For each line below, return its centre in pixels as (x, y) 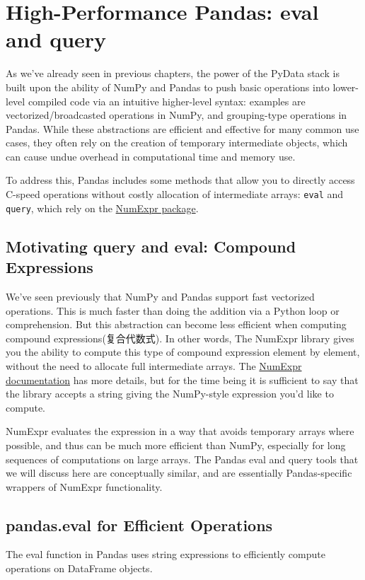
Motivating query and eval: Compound (151, 246)
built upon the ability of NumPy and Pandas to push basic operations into (168, 87)
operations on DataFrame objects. (79, 568)
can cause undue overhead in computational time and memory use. (151, 156)
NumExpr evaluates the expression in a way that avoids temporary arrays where (180, 431)
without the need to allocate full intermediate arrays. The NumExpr (154, 365)
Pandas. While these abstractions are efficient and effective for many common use (182, 128)
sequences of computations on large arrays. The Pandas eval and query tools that (182, 459)
